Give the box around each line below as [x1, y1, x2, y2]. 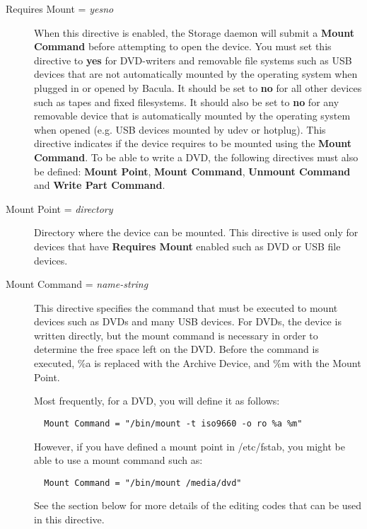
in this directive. [34, 511, 105, 526]
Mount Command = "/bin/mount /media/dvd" [44, 477, 242, 488]
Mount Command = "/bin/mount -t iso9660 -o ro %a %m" [44, 418, 303, 429]
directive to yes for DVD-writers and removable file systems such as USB [34, 52, 352, 67]
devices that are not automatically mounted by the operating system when [34, 66, 358, 81]
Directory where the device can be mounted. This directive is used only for [34, 225, 359, 240]
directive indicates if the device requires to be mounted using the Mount [34, 136, 352, 151]
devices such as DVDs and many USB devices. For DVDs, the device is [34, 314, 342, 329]
